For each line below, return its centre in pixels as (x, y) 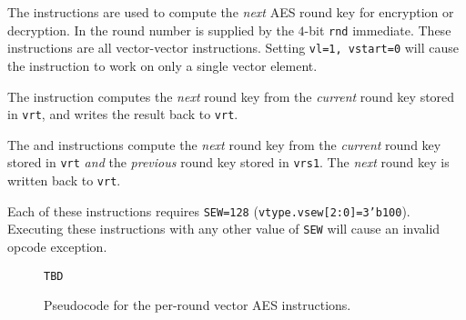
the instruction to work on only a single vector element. (162, 65)
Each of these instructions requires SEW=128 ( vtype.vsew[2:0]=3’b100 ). (209, 210)
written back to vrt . (64, 180)
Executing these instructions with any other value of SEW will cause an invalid (224, 229)
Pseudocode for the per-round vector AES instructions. (198, 305)
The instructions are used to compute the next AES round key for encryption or (231, 12)
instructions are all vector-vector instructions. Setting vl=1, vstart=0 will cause (233, 48)
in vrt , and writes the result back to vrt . (123, 114)
